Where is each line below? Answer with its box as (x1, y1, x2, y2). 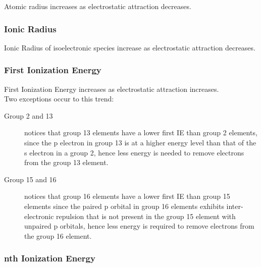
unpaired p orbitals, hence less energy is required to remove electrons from (24, 221, 254, 231)
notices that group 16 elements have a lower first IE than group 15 (24, 191, 230, 201)
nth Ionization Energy (4, 252, 95, 264)
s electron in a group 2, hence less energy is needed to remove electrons (24, 147, 244, 157)
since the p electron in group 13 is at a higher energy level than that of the (24, 137, 256, 147)
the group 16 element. (24, 230, 92, 241)
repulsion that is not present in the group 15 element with (56, 210, 236, 221)
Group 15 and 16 (4, 174, 57, 184)
